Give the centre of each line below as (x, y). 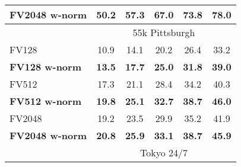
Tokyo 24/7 (164, 152)
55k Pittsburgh (164, 32)
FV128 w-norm (45, 67)
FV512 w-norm (45, 101)
